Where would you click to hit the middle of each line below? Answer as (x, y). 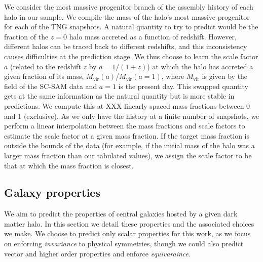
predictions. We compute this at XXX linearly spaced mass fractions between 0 (127, 105)
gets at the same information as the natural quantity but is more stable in (119, 96)
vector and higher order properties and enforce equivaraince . (97, 253)
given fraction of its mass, (44, 76)
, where (173, 76)
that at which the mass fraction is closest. (69, 165)
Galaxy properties (52, 192)
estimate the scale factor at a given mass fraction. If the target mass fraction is (127, 135)
